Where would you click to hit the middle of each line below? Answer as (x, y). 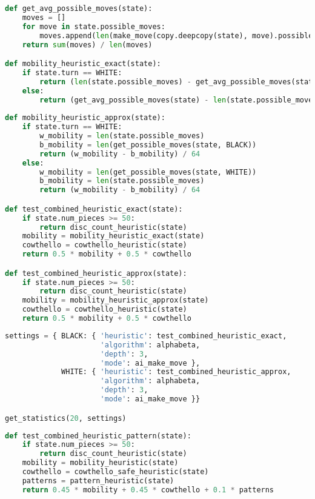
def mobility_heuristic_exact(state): (83, 64)
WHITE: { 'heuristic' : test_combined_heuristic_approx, (176, 372)
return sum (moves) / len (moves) (87, 45)
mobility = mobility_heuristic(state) (100, 463)
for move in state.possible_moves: (94, 26)
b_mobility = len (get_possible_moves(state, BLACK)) (148, 145)
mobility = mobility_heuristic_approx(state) (115, 300)
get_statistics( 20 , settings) (66, 418)
